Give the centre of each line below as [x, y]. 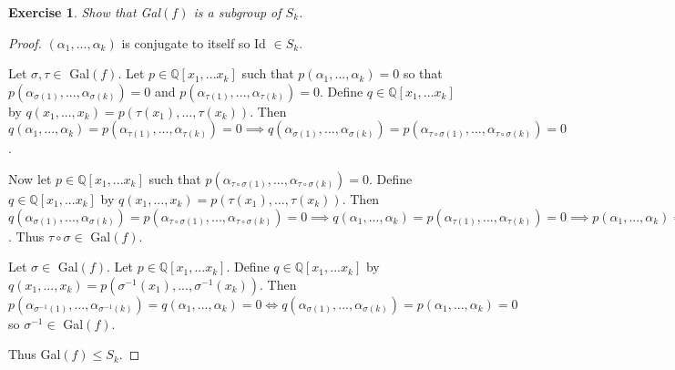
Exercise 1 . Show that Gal [85, 12]
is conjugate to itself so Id [194, 42]
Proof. [25, 42]
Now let [30, 178]
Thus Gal [35, 354]
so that [423, 73]
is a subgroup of [237, 12]
